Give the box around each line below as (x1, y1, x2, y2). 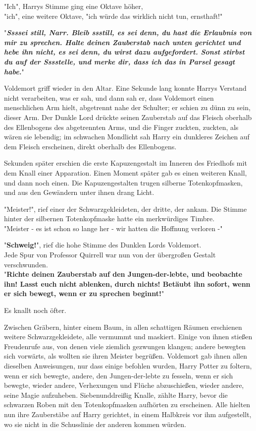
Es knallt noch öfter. (4, 305, 66, 315)
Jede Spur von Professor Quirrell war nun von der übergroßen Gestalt (4, 249, 216, 260)
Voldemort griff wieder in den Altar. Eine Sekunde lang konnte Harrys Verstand (4, 83, 247, 93)
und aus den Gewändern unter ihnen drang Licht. (4, 187, 154, 197)
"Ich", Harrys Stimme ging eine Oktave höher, (4, 1, 143, 11)
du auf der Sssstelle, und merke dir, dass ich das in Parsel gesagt (4, 56, 235, 66)
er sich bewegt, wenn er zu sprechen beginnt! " (4, 288, 164, 299)
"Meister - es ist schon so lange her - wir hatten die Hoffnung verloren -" (4, 223, 223, 233)
